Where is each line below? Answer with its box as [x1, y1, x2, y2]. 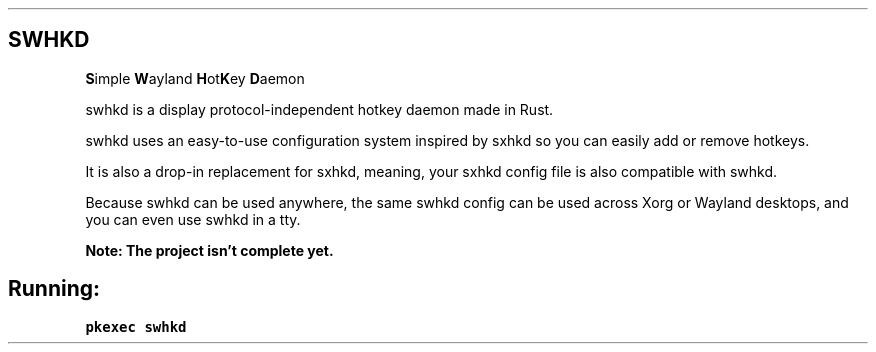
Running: [8, 276, 101, 302]
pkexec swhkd [85, 318, 187, 335]
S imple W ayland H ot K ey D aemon [85, 69, 305, 87]
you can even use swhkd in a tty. [85, 210, 301, 228]
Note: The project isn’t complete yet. [85, 241, 334, 259]
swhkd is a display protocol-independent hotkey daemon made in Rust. [85, 100, 554, 118]
